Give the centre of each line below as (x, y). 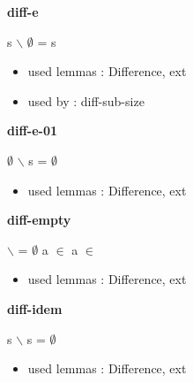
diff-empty (39, 220)
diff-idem (35, 308)
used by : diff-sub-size (86, 100)
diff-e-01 (33, 130)
